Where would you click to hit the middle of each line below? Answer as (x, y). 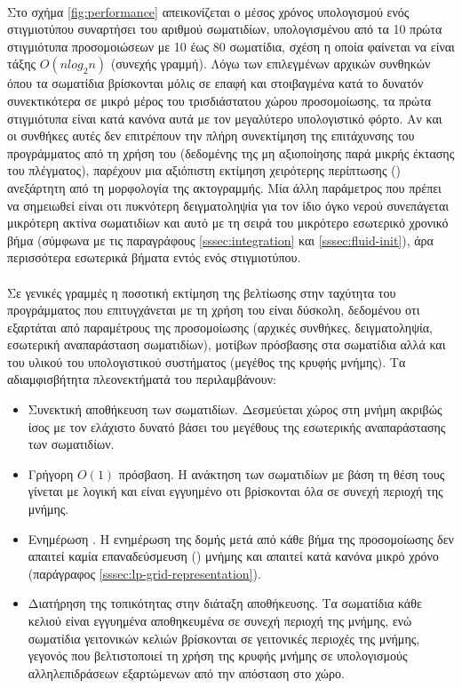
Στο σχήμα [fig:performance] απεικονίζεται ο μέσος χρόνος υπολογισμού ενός (208, 11)
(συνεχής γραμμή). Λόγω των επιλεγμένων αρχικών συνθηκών (271, 64)
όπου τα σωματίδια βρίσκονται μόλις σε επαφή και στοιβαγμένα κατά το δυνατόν (215, 83)
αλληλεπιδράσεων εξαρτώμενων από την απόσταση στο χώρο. (186, 672)
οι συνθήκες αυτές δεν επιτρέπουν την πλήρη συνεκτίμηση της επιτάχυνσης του (211, 136)
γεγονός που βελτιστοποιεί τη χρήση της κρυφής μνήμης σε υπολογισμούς (218, 656)
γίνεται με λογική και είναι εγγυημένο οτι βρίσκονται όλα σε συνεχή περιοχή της (235, 491)
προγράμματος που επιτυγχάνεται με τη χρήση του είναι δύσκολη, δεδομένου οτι (214, 310)
